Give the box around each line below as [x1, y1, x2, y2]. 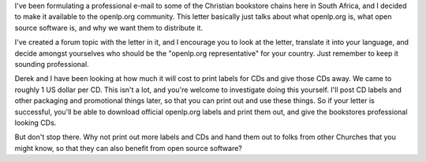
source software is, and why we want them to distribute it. [14, 23, 204, 32]
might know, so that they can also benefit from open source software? [14, 143, 242, 153]
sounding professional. [14, 59, 90, 68]
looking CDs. [14, 118, 57, 127]
